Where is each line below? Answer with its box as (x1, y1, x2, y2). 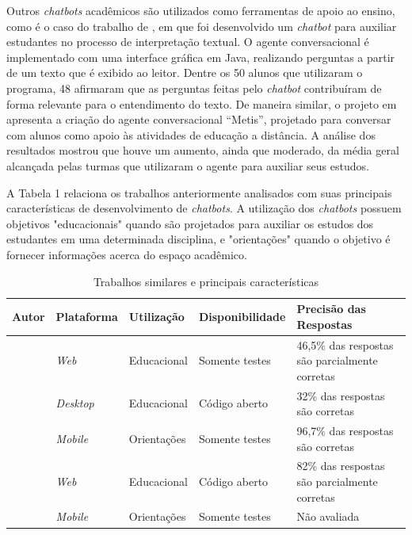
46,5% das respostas (296, 336, 394, 353)
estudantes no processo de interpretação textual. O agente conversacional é (6, 33, 369, 50)
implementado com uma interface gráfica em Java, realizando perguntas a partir (6, 48, 395, 65)
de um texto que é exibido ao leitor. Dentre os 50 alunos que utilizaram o (6, 64, 363, 81)
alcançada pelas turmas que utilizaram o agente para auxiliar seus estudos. (6, 157, 369, 174)
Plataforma (55, 308, 118, 324)
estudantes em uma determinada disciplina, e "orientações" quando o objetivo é (6, 231, 391, 247)
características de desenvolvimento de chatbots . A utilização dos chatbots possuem (6, 200, 402, 216)
